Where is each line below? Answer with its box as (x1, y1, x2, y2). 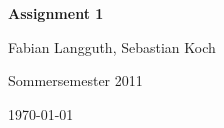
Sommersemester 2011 (8, 70, 143, 91)
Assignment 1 (8, 3, 104, 23)
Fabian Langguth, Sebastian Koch (8, 36, 216, 57)
